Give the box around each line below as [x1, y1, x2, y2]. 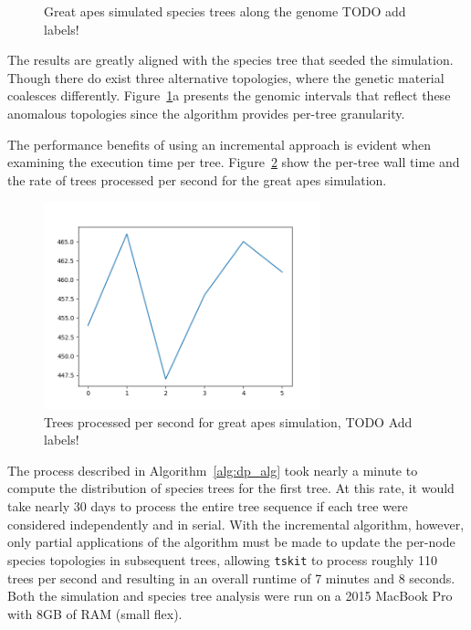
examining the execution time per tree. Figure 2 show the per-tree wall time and [7, 152, 460, 172]
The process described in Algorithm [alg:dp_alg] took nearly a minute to [7, 460, 418, 479]
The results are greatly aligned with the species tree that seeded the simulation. [7, 50, 454, 69]
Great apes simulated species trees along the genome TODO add [44, 2, 406, 20]
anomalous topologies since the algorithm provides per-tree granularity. [7, 103, 405, 122]
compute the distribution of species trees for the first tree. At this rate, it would [7, 478, 455, 498]
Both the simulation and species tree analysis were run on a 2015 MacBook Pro [7, 586, 453, 605]
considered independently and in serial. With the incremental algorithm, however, [7, 514, 465, 533]
